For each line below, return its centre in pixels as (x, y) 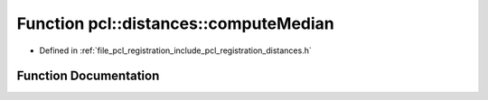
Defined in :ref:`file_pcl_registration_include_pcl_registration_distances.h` (175, 50)
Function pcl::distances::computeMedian (175, 23)
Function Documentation (88, 76)
